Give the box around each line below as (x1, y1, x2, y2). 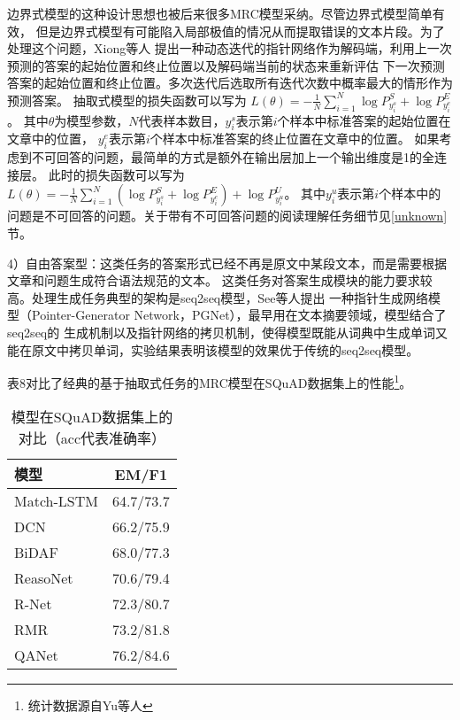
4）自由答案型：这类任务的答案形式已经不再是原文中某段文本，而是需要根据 (7, 253, 447, 272)
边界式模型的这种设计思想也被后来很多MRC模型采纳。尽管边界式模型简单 (7, 4, 433, 22)
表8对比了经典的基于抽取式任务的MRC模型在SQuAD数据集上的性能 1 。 (7, 371, 412, 391)
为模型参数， (54, 111, 129, 129)
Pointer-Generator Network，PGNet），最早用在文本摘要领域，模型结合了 (31, 306, 447, 324)
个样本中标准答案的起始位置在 (277, 111, 451, 129)
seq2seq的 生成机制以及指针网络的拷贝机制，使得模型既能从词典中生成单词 (7, 322, 435, 341)
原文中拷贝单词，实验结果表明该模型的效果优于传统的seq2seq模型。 (31, 340, 419, 359)
